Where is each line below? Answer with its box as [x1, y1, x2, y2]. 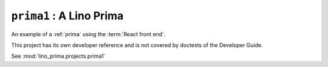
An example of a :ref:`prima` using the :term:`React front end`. [11, 30, 166, 37]
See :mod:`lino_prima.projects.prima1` [11, 53, 106, 60]
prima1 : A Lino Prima [11, 9, 124, 22]
